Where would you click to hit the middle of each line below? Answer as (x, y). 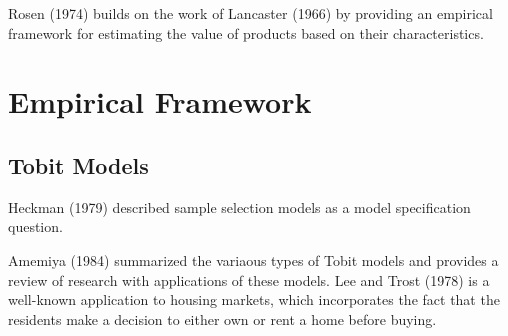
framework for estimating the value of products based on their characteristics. (246, 32)
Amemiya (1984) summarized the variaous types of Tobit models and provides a (253, 259)
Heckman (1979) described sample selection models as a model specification (239, 206)
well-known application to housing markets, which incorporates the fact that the (254, 299)
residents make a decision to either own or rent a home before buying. (222, 318)
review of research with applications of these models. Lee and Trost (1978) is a (249, 279)
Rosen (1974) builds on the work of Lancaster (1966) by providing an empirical (250, 13)
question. (35, 226)
